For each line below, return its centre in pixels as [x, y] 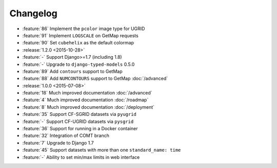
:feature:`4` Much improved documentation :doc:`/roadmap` [85, 100]
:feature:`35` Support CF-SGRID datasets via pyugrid [80, 114]
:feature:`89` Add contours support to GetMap [72, 71]
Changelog [33, 13]
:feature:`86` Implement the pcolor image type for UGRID [84, 29]
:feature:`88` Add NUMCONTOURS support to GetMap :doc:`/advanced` [95, 79]
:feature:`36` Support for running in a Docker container [80, 129]
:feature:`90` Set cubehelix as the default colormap [78, 43]
